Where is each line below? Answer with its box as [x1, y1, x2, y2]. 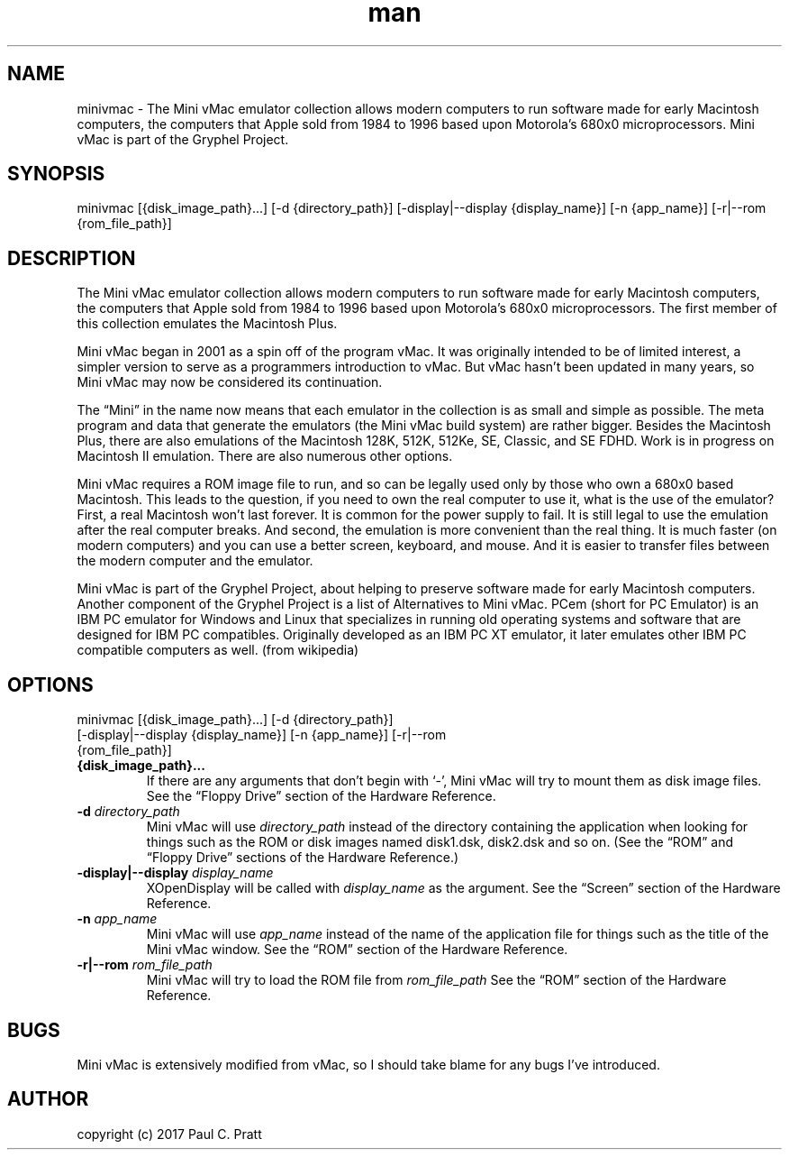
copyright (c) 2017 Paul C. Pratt [77, 1125, 262, 1142]
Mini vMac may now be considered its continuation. [77, 374, 383, 390]
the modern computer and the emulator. [77, 553, 313, 569]
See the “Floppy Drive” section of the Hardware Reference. [146, 788, 496, 804]
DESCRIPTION [7, 246, 136, 270]
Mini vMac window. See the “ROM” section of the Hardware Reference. [146, 941, 568, 958]
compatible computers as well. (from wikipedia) [77, 642, 359, 658]
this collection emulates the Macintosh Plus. [77, 316, 338, 332]
